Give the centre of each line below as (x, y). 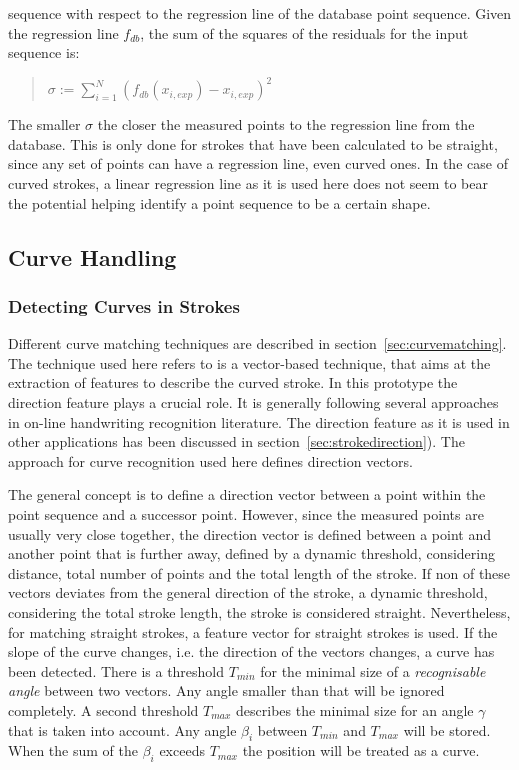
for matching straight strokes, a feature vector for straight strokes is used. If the (253, 631)
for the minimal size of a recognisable (373, 670)
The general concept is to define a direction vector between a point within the (247, 494)
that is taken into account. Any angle (122, 729)
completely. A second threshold (103, 709)
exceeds (182, 750)
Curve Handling (92, 256)
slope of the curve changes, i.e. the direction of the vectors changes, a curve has (251, 651)
